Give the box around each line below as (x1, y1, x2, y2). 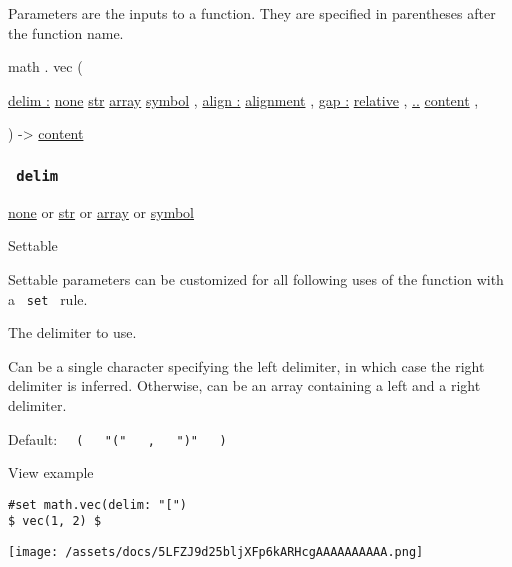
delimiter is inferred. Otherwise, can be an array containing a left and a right (8, 375, 481, 396)
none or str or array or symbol (8, 201, 195, 222)
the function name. (8, 22, 124, 43)
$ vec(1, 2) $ (8, 514, 102, 529)
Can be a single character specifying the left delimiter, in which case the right (8, 355, 485, 376)
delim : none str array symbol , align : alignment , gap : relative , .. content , (8, 89, 479, 110)
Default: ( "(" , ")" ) (8, 428, 227, 449)
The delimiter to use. (8, 322, 137, 343)
